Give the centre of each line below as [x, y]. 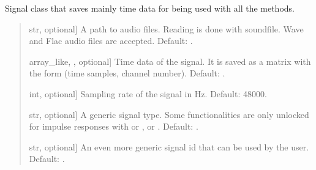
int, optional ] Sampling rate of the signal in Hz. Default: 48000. [148, 93]
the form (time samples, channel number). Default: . [127, 73]
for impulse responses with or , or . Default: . [114, 126]
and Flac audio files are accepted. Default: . [111, 41]
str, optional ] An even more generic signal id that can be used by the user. [169, 146]
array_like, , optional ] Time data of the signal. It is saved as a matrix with [170, 61]
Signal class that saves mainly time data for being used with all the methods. [150, 8]
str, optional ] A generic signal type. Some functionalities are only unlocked [169, 114]
